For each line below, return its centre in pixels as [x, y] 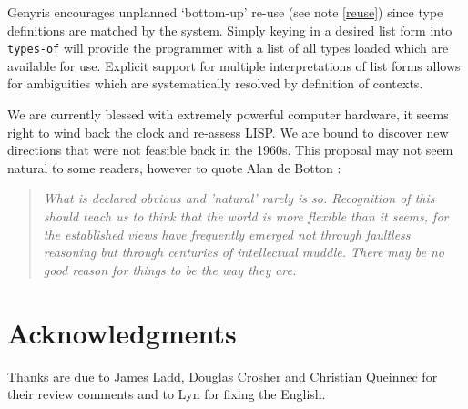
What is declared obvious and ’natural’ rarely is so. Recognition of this [239, 198]
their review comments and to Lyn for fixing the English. [167, 394]
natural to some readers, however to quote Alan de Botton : [174, 167]
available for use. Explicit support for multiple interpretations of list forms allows [234, 65]
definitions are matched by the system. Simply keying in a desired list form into [230, 30]
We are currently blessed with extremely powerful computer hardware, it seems [228, 114]
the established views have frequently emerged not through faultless [227, 234]
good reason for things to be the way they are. [170, 269]
